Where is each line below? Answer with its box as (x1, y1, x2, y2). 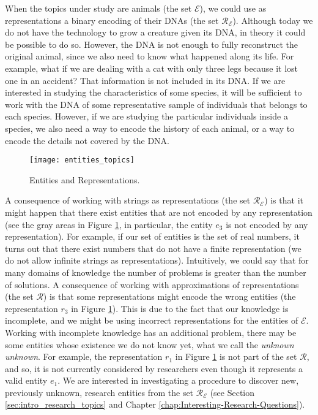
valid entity (5, 374, 48, 387)
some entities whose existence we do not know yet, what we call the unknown (5, 338, 294, 351)
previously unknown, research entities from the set (5, 386, 194, 398)
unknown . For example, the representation (5, 350, 163, 363)
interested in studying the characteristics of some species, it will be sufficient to (5, 86, 302, 99)
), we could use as (199, 2, 267, 14)
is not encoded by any (226, 218, 308, 230)
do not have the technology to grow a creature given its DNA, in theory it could (5, 26, 306, 39)
